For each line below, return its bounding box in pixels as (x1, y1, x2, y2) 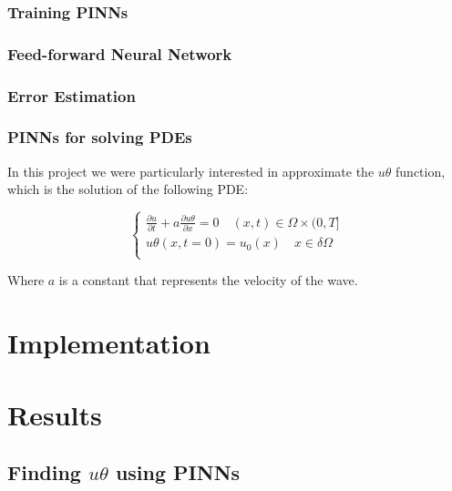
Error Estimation (7, 84, 136, 107)
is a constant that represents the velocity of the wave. (58, 271, 358, 290)
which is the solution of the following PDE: (7, 179, 249, 199)
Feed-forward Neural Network (7, 42, 232, 65)
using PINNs (115, 458, 241, 486)
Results (7, 395, 102, 433)
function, (395, 161, 446, 180)
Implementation (7, 324, 211, 362)
